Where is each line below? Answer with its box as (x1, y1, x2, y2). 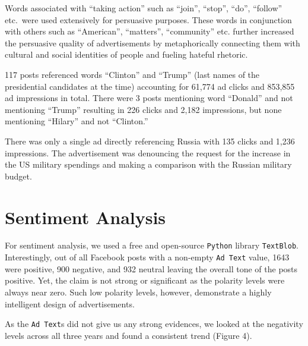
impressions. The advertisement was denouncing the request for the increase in (5, 146, 291, 159)
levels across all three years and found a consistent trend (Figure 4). (5, 329, 252, 341)
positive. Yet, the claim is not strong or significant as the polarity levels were (5, 274, 285, 287)
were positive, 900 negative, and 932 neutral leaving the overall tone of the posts (5, 262, 298, 275)
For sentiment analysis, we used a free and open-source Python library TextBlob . (5, 239, 299, 251)
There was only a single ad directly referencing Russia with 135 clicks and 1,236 (5, 134, 295, 147)
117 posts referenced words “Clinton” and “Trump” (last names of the (5, 68, 260, 80)
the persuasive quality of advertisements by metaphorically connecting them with (5, 36, 300, 49)
